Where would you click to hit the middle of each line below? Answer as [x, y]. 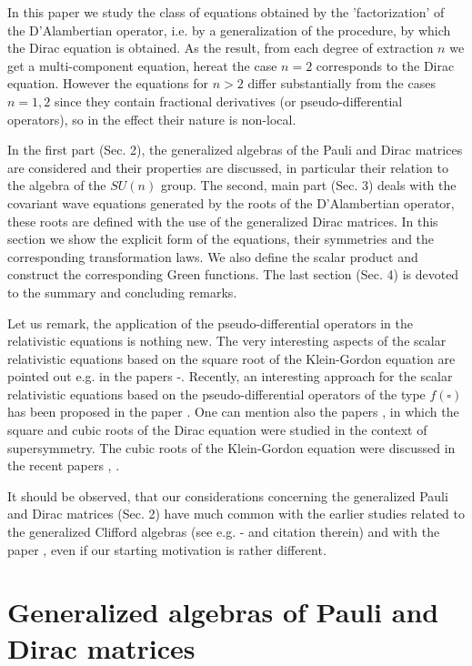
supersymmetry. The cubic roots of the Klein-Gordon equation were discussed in [231, 447]
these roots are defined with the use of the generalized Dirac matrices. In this [223, 221]
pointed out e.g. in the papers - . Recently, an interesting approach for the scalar [230, 376]
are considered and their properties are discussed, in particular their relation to [228, 167]
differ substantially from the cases [341, 83]
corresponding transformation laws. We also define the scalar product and [213, 256]
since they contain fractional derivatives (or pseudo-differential [228, 101]
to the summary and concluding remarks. [122, 292]
